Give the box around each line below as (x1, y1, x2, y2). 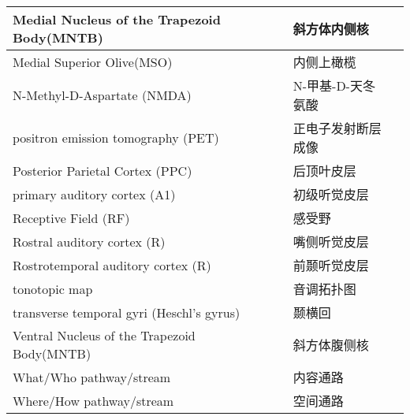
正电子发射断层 (293, 119, 382, 137)
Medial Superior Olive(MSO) (13, 52, 173, 71)
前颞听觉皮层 (293, 256, 369, 274)
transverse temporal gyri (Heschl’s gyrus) (13, 303, 240, 322)
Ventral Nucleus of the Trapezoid (13, 326, 196, 344)
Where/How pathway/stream (13, 391, 174, 410)
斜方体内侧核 (293, 20, 369, 38)
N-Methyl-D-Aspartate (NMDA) (13, 85, 192, 104)
